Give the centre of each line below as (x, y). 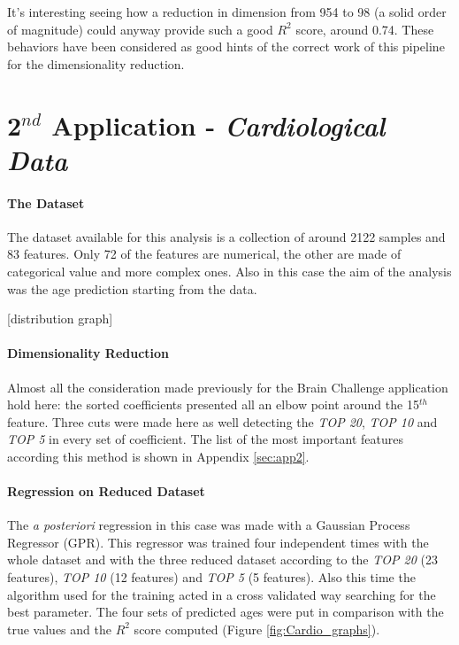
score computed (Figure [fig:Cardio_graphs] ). (257, 629)
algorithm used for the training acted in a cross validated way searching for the (222, 594)
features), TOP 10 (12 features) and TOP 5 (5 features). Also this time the (211, 577)
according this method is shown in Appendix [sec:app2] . (158, 456)
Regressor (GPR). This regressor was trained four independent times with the (218, 542)
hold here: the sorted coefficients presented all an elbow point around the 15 (213, 404)
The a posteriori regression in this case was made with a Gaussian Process (209, 525)
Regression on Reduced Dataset (106, 491)
